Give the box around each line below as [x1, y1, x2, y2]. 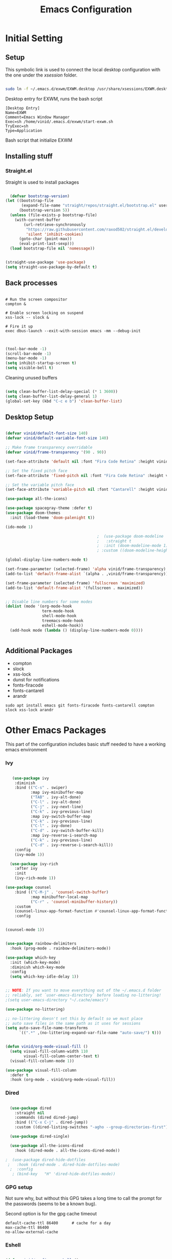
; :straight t [97, 538, 132, 544]
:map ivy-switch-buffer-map [30, 814, 91, 819]
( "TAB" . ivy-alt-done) [30, 795, 81, 800]
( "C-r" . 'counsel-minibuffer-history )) [30, 899, 118, 904]
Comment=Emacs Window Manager [5, 115, 70, 120]
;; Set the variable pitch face [5, 482, 74, 487]
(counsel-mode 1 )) [5, 927, 45, 932]
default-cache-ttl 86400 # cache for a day [5, 1220, 111, 1226]
